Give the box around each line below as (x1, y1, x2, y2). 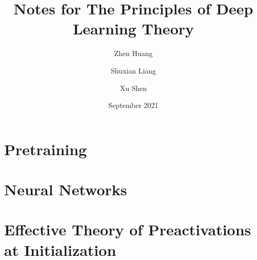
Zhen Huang (114, 48, 153, 59)
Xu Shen (120, 82, 147, 93)
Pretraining (4, 138, 87, 159)
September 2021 (108, 100, 159, 110)
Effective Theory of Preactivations (4, 219, 251, 240)
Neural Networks (4, 179, 127, 200)
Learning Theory (72, 18, 194, 39)
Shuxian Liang (110, 65, 156, 76)
